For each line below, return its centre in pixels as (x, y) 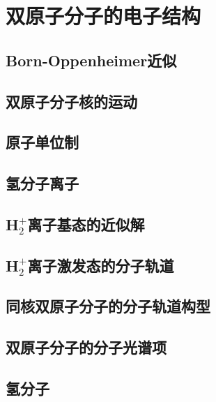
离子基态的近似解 (86, 224)
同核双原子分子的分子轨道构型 (108, 306)
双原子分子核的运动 (71, 101)
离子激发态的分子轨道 (101, 265)
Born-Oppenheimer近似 (91, 60)
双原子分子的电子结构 (103, 16)
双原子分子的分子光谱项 (86, 347)
